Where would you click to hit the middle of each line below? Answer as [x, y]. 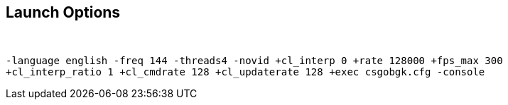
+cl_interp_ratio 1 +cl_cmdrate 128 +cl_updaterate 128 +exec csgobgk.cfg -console [245, 72]
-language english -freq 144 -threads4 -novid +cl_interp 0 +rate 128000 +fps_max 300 [254, 61]
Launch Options [63, 12]
